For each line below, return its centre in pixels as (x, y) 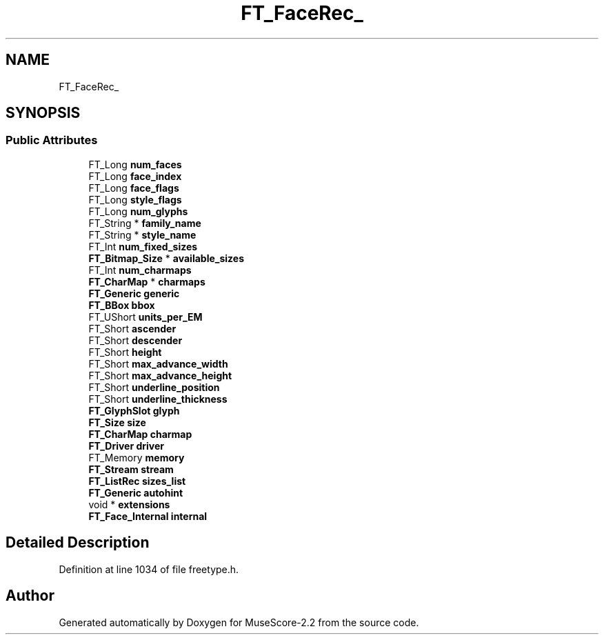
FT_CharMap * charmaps (147, 281)
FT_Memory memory (137, 457)
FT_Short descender (135, 340)
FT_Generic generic (134, 293)
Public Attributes (52, 140)
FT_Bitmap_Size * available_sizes (166, 258)
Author (30, 596)
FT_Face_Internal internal (148, 516)
